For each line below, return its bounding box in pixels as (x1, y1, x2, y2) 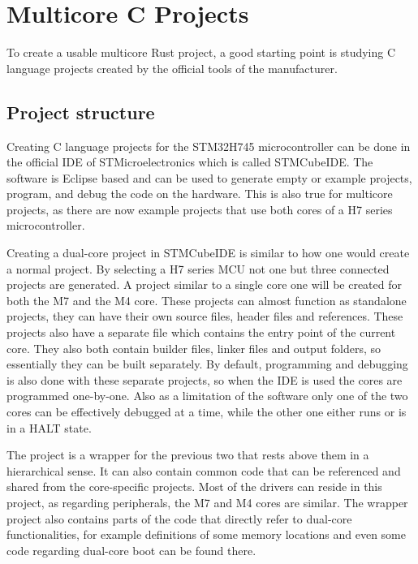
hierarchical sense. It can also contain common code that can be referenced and (6, 462, 401, 479)
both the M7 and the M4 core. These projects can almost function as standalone (6, 291, 407, 308)
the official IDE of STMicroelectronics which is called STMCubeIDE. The (6, 153, 373, 170)
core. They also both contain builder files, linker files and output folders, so (6, 339, 381, 356)
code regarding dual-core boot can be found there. (6, 541, 256, 558)
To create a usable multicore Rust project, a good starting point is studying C (6, 44, 396, 61)
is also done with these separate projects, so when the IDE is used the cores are (6, 371, 403, 388)
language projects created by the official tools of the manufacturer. (6, 59, 338, 76)
